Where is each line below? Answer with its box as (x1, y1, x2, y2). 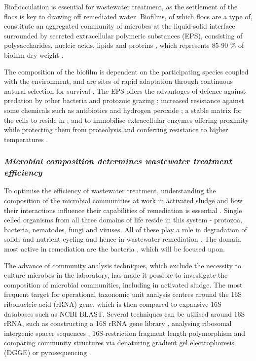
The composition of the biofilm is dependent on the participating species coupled (4, 66, 249, 76)
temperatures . (4, 134, 48, 144)
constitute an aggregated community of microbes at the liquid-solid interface (4, 21, 235, 31)
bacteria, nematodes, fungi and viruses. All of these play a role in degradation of (4, 224, 247, 234)
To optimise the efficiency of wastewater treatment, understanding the (4, 185, 216, 196)
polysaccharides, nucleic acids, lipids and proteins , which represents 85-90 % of (4, 40, 244, 50)
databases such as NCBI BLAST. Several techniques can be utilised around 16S (4, 308, 245, 319)
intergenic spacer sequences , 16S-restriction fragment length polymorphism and (4, 327, 246, 338)
